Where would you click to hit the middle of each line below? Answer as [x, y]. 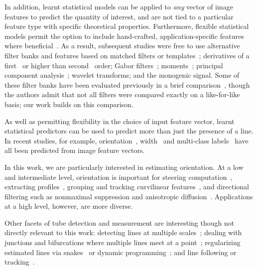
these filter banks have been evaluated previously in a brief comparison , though [127, 84]
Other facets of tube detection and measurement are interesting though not [120, 222]
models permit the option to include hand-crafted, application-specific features [124, 36]
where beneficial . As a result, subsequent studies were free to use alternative [122, 46]
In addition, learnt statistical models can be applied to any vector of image [119, 6]
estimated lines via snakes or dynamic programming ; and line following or [121, 252]
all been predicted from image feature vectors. [75, 150]
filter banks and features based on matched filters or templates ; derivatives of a [127, 55]
